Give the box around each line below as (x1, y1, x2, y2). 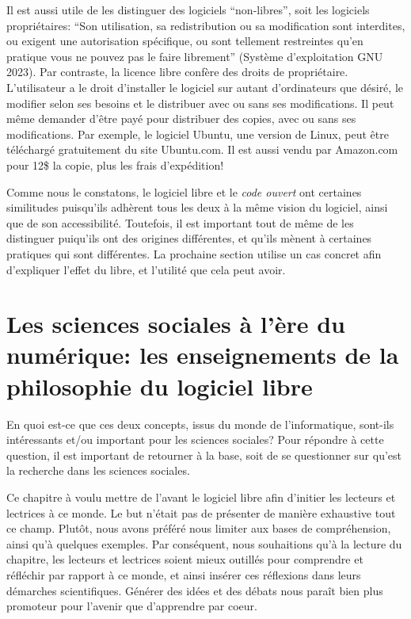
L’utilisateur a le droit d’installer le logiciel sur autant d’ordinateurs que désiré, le (6, 78, 404, 95)
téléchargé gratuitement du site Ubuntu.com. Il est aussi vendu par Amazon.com (6, 141, 398, 158)
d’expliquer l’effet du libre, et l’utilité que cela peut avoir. (6, 261, 286, 277)
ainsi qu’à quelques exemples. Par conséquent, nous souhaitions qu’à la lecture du (6, 535, 402, 552)
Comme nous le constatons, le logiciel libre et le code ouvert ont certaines (6, 183, 362, 200)
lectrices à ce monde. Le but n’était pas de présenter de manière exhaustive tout (6, 504, 396, 521)
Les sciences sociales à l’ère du (6, 308, 345, 340)
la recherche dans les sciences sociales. (6, 462, 190, 479)
